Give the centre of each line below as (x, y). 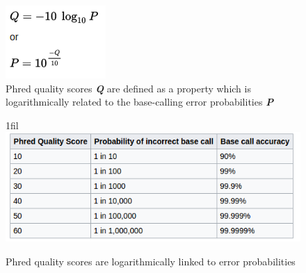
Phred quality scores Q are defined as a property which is (128, 88)
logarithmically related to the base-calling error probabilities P (140, 102)
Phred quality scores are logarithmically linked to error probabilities (151, 261)
